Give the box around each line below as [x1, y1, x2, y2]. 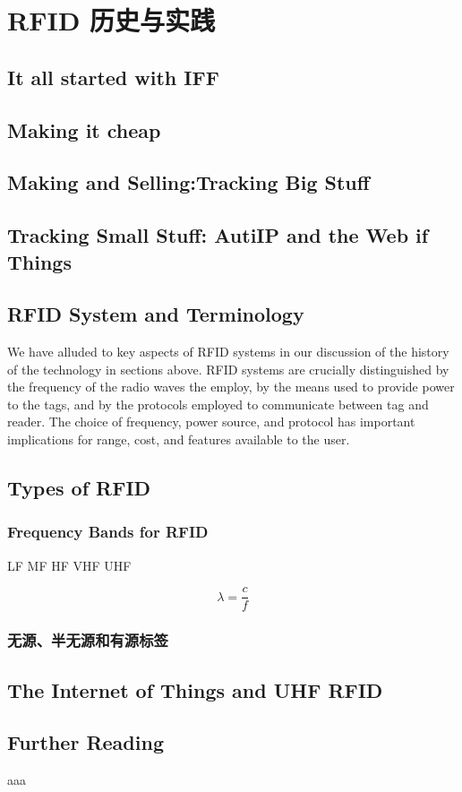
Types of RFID [7, 474, 151, 502]
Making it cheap [7, 116, 161, 143]
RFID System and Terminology [7, 300, 304, 328]
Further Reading [7, 728, 164, 756]
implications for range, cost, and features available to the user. [7, 430, 350, 449]
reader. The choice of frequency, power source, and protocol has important [7, 412, 415, 431]
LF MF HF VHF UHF [7, 555, 132, 574]
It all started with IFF [7, 63, 219, 90]
